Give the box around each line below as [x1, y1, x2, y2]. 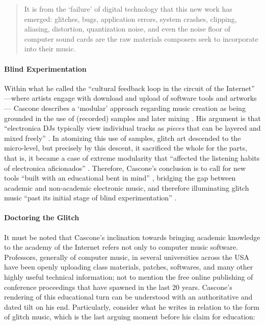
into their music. [24, 43, 76, 54]
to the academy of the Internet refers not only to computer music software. [4, 242, 238, 252]
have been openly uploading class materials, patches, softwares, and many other [4, 261, 253, 272]
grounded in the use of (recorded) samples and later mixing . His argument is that [4, 112, 261, 123]
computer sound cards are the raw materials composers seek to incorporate [24, 33, 258, 44]
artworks [229, 93, 257, 103]
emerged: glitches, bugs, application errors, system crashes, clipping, [24, 13, 237, 24]
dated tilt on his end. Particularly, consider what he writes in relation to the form [4, 301, 259, 312]
